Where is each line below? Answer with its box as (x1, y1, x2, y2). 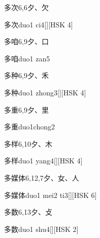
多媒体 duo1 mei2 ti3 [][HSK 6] (4, 189, 97, 200)
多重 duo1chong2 (4, 121, 55, 132)
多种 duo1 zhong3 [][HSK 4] (4, 87, 86, 97)
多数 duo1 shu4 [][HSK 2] (4, 223, 79, 234)
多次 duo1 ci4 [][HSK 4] (4, 19, 73, 29)
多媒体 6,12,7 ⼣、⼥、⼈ (4, 172, 79, 183)
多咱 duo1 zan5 (4, 53, 50, 63)
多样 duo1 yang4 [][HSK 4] (4, 155, 83, 166)
